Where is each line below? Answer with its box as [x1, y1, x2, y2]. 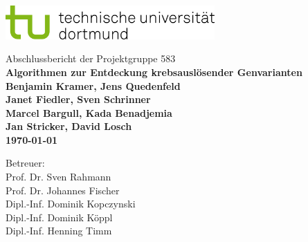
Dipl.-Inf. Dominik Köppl [6, 210, 113, 224]
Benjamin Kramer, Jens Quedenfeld [6, 78, 181, 93]
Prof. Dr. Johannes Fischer [6, 183, 120, 197]
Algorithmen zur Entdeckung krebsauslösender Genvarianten [6, 64, 302, 79]
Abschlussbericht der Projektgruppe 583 [6, 51, 176, 66]
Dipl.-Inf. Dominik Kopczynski [6, 196, 136, 211]
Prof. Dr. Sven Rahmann [6, 169, 111, 184]
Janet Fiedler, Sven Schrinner [6, 92, 151, 106]
